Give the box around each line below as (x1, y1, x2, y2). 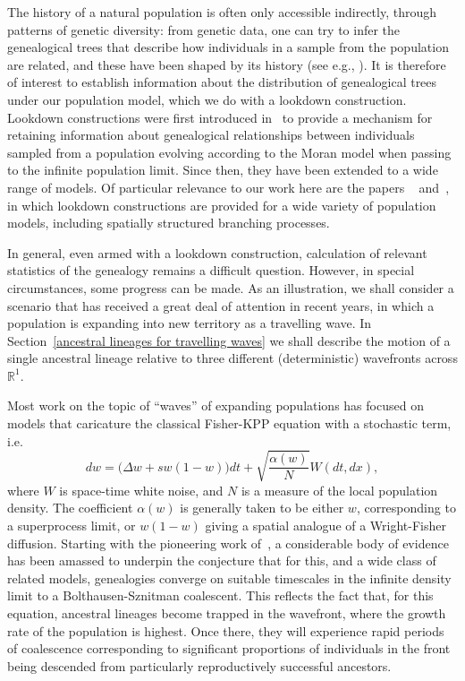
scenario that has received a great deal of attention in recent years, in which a (7, 296, 435, 315)
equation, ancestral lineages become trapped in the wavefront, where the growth (7, 603, 446, 622)
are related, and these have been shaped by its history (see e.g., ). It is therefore (7, 55, 446, 73)
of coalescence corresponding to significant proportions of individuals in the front (7, 639, 451, 658)
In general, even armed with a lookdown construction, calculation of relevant (7, 243, 427, 262)
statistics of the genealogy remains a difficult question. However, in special (7, 261, 415, 280)
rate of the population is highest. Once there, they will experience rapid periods (7, 621, 444, 640)
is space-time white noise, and (59, 480, 224, 499)
